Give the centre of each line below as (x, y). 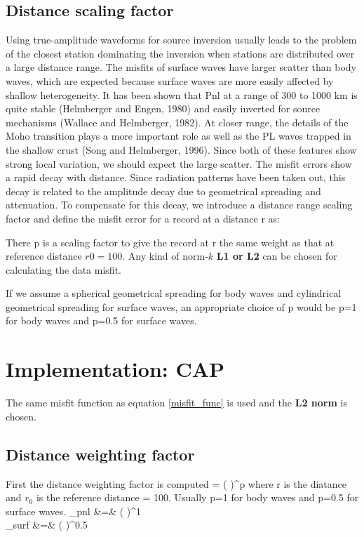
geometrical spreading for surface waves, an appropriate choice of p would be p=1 (181, 306)
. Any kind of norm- (165, 256)
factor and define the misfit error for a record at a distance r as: (143, 218)
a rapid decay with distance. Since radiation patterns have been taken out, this (176, 177)
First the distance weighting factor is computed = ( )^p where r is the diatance (176, 483)
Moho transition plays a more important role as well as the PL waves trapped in (178, 136)
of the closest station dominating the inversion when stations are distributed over (180, 53)
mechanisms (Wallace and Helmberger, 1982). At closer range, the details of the (177, 122)
